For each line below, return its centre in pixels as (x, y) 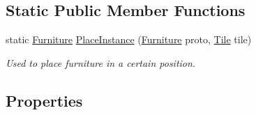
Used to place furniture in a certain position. (101, 62)
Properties (44, 100)
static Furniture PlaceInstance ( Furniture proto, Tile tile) (129, 39)
